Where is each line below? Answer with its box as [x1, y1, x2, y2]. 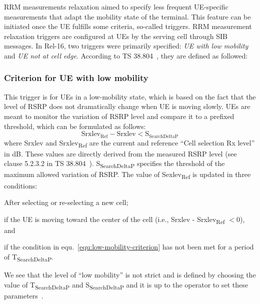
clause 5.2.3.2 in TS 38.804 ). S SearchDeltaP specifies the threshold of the [4, 158, 225, 170]
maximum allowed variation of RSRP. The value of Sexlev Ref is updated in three [4, 169, 251, 181]
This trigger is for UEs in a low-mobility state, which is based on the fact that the [4, 91, 256, 101]
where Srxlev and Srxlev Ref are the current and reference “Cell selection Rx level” [4, 137, 255, 149]
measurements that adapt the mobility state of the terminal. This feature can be [4, 11, 251, 21]
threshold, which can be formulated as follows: [4, 120, 146, 131]
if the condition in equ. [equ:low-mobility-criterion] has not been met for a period [4, 241, 254, 252]
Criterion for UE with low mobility [4, 71, 148, 84]
